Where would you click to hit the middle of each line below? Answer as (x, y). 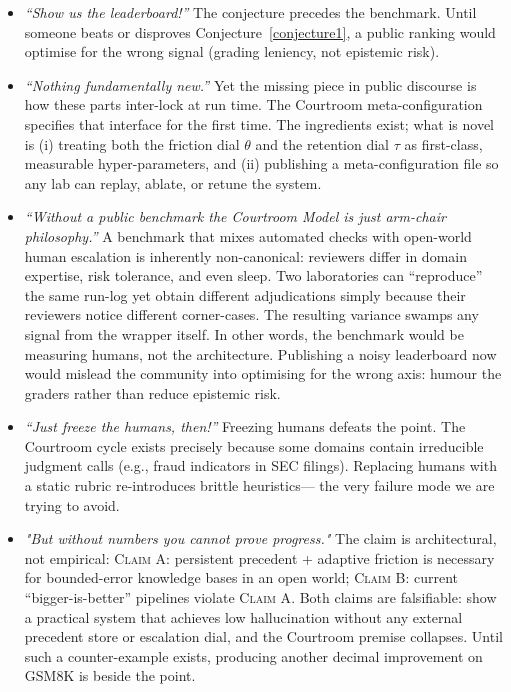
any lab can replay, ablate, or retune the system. (173, 182)
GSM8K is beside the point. (110, 675)
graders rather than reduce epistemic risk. (152, 392)
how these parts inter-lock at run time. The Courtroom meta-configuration (253, 104)
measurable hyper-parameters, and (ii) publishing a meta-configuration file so (261, 163)
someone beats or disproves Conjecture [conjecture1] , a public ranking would (260, 31)
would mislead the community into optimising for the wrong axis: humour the (263, 373)
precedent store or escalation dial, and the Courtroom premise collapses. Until (263, 636)
